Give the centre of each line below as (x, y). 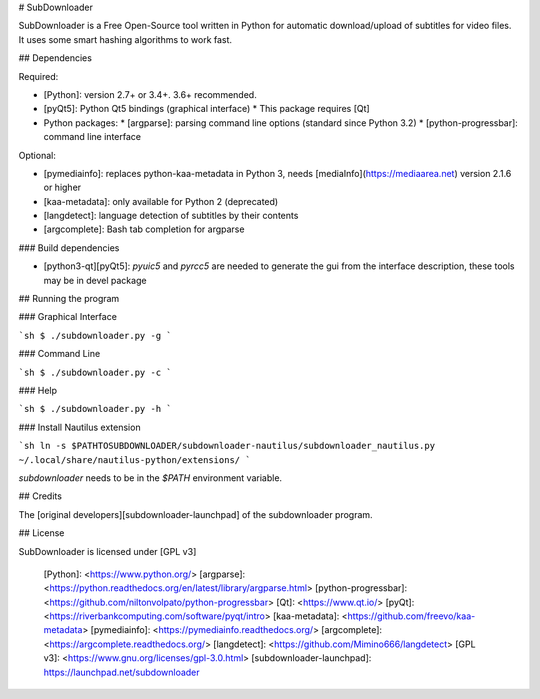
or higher (62, 187)
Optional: (37, 155)
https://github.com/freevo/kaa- (411, 616)
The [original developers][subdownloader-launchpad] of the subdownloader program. (196, 514)
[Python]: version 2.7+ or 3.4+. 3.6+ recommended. (150, 94)
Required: (38, 76)
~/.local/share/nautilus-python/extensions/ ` (134, 459)
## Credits (40, 496)
